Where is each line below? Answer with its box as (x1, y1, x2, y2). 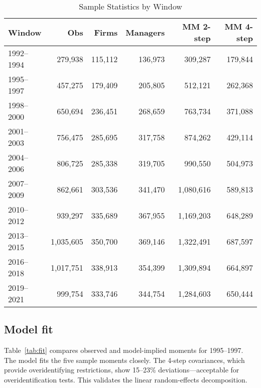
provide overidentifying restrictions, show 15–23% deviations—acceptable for (4, 364, 239, 375)
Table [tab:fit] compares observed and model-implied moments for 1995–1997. (4, 345, 243, 355)
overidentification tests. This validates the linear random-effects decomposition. (4, 374, 247, 384)
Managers (125, 26, 165, 38)
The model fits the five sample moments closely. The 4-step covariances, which (4, 354, 245, 365)
